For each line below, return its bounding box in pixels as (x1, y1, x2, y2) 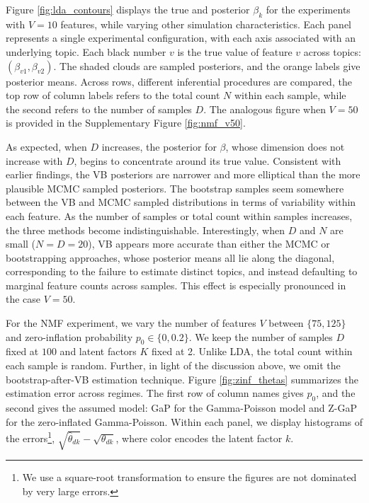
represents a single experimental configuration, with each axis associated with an (6, 30, 356, 45)
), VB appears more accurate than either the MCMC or (88, 236, 330, 251)
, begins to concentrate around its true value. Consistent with (74, 153, 341, 168)
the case (6, 291, 41, 306)
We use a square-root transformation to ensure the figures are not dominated (22, 470, 357, 485)
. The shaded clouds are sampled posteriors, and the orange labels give (53, 58, 361, 73)
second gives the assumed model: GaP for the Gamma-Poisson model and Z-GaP (6, 400, 358, 415)
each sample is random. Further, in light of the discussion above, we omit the (6, 358, 341, 373)
